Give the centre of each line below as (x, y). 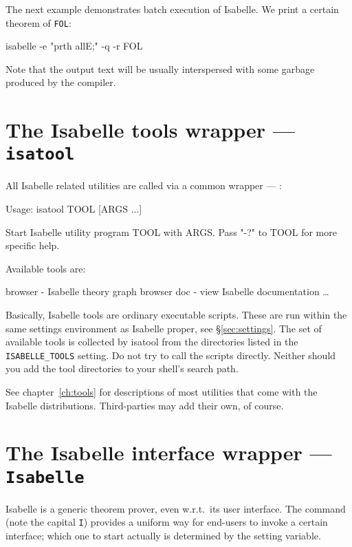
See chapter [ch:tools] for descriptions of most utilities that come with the (162, 392)
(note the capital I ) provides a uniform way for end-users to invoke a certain (167, 522)
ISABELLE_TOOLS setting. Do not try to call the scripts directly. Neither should (171, 355)
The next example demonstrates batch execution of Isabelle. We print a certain (172, 9)
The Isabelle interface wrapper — (169, 452)
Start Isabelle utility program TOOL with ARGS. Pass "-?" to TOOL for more (171, 232)
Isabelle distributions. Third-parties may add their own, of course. (145, 405)
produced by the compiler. (61, 82)
